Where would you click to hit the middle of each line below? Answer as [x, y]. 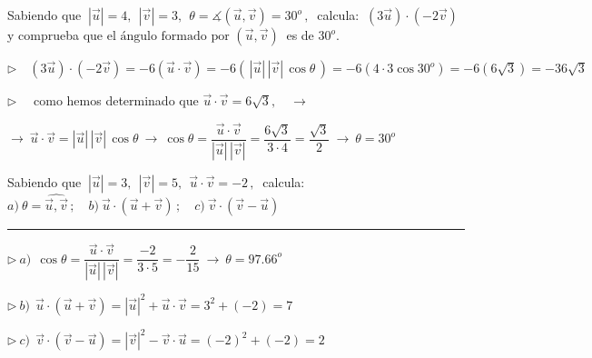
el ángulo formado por [168, 36]
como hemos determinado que [116, 100]
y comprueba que [55, 35]
